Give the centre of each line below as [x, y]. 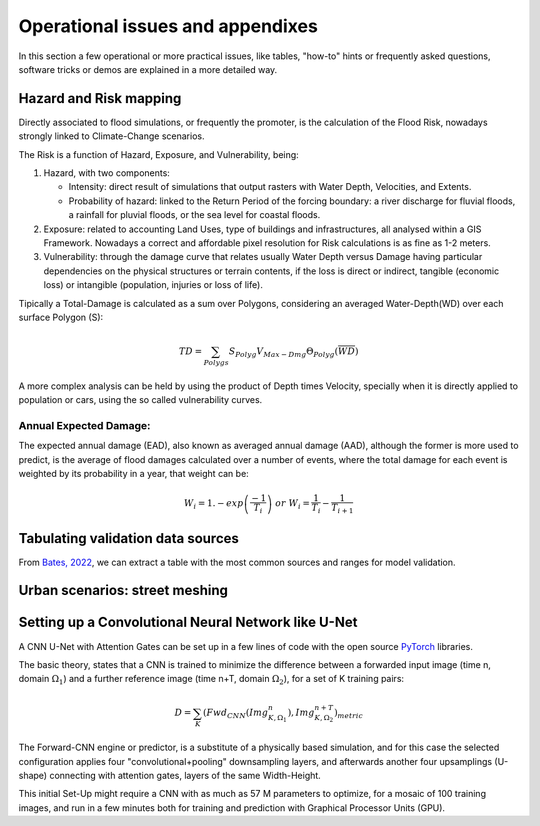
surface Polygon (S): [61, 317]
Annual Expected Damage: [84, 425]
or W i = [292, 505]
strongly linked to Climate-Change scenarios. [111, 136]
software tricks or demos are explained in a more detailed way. [148, 69]
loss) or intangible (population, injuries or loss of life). [153, 285]
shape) [33, 775]
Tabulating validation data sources [129, 538]
